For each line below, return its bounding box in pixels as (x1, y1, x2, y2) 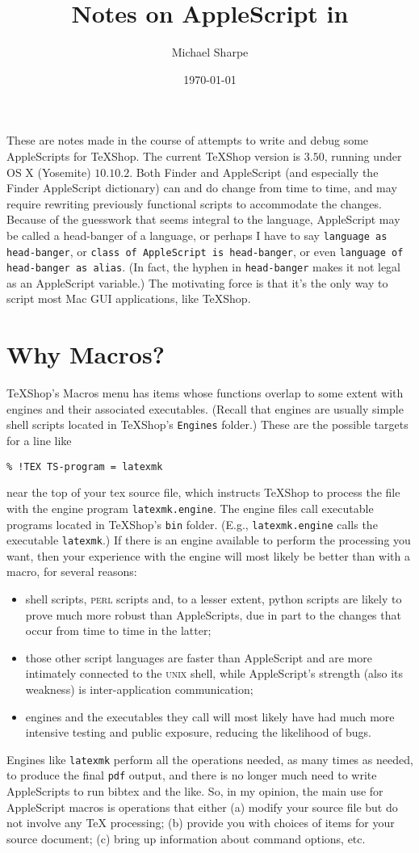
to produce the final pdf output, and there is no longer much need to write (6, 767, 377, 784)
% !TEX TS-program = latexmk (6, 460, 163, 473)
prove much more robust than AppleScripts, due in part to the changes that (25, 606, 401, 623)
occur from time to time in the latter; (25, 622, 212, 639)
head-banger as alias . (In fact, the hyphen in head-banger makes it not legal (6, 258, 401, 275)
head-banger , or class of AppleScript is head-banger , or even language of (6, 242, 404, 259)
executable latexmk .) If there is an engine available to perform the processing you (6, 532, 411, 548)
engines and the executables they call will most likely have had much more (25, 708, 395, 725)
